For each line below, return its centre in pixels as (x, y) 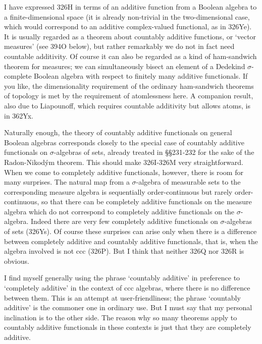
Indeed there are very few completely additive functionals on (124, 221)
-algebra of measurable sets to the (188, 182)
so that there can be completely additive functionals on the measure (146, 202)
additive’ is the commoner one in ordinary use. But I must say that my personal (128, 307)
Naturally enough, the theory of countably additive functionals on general (118, 132)
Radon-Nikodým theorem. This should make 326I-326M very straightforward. (124, 162)
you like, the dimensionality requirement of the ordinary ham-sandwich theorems (129, 85)
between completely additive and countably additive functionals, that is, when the (131, 241)
